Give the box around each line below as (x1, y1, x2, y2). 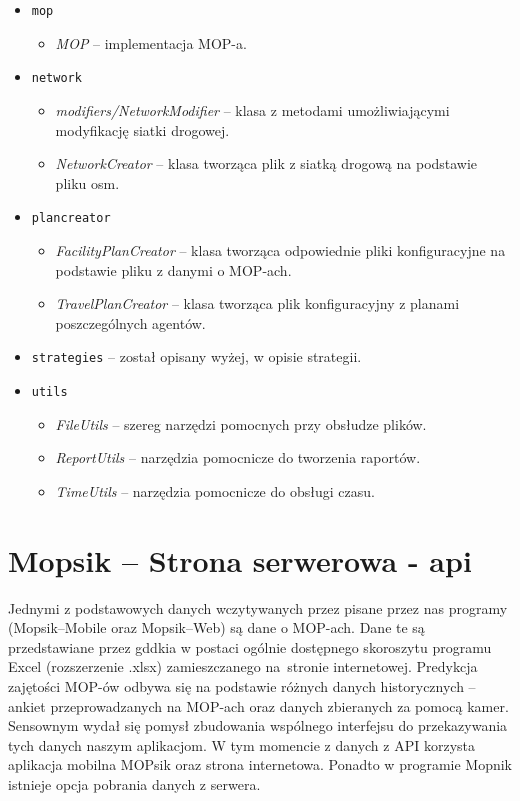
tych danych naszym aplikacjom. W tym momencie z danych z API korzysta (8, 734, 475, 755)
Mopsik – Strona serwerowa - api (8, 539, 472, 580)
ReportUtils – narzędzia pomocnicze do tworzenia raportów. (55, 447, 421, 468)
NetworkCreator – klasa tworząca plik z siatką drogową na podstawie (55, 153, 478, 174)
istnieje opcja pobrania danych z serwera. (8, 773, 261, 794)
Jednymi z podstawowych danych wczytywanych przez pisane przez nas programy (8, 597, 508, 618)
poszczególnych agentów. (55, 312, 206, 333)
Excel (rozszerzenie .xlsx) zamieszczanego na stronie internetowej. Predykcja (8, 656, 478, 677)
